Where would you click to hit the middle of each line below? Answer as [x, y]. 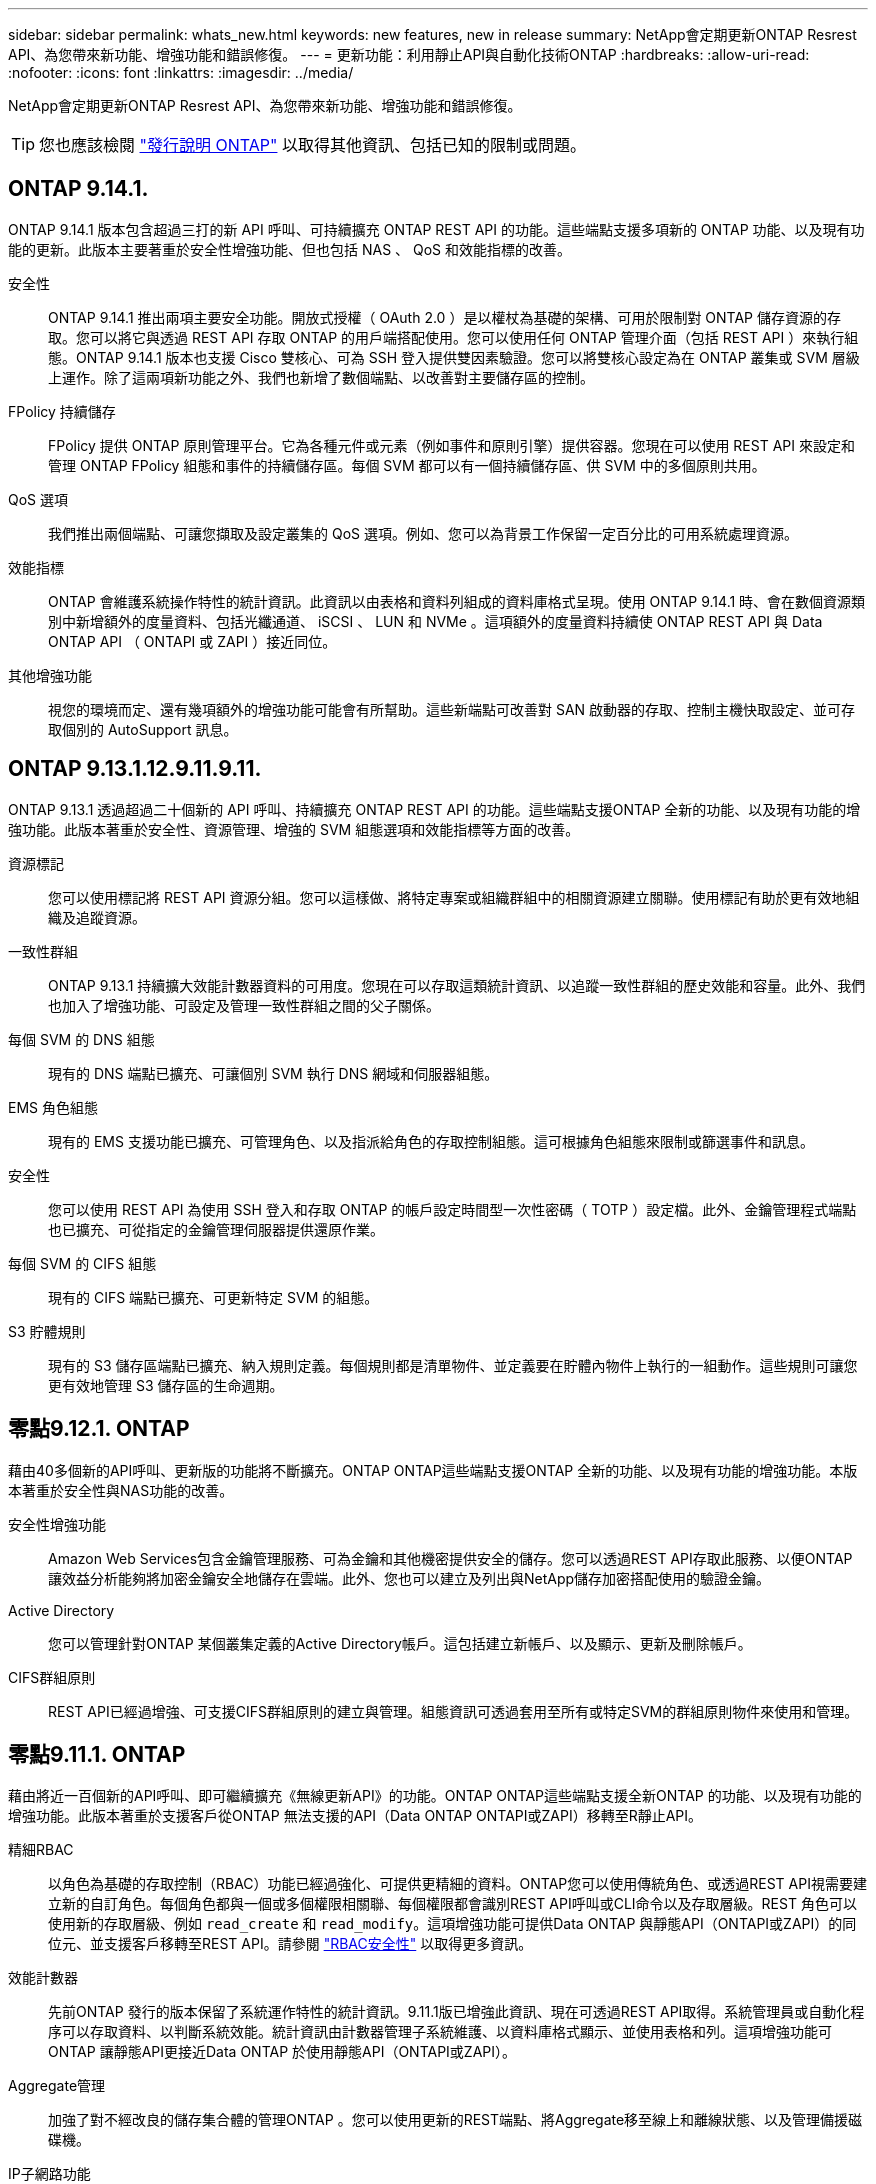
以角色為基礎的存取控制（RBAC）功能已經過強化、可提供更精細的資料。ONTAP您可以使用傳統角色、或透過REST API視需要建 [457, 1884]
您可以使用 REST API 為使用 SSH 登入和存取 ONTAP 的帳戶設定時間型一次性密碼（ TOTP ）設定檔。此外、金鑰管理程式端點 [452, 1209]
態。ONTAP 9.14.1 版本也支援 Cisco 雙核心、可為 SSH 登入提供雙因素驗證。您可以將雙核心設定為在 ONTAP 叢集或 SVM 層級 [454, 357]
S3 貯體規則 [47, 1331]
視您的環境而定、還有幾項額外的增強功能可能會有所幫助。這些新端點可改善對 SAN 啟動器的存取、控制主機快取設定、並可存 [452, 709]
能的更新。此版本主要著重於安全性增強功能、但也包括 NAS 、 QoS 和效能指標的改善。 [290, 249]
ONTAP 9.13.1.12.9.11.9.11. [135, 769]
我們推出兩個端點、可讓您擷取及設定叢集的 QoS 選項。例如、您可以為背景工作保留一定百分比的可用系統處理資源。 [423, 533]
